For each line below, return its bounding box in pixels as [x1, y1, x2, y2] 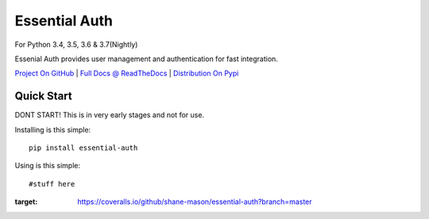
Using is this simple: [14, 161, 81, 171]
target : [14, 197, 38, 206]
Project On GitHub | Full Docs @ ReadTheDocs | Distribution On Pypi [14, 68, 239, 79]
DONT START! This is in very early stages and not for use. [14, 110, 205, 120]
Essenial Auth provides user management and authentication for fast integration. [14, 54, 278, 63]
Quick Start [14, 90, 72, 103]
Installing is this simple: [14, 125, 91, 134]
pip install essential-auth [29, 144, 138, 152]
